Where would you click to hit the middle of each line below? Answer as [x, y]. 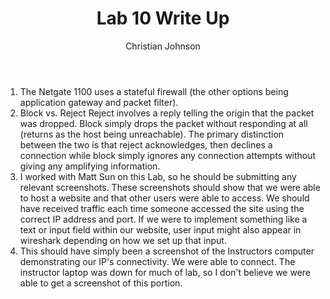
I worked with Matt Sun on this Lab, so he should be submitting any [158, 176]
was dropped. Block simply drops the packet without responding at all [163, 123]
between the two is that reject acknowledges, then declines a [146, 144]
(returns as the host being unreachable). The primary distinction [152, 134]
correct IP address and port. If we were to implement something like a [163, 219]
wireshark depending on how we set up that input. [123, 240]
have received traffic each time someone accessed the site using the [162, 208]
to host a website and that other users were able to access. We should [164, 198]
